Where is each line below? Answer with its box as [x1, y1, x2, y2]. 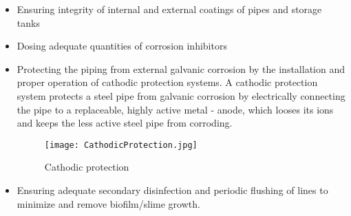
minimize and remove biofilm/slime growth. [17, 196, 200, 210]
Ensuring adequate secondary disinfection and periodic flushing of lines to [17, 183, 328, 197]
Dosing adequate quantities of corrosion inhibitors [17, 39, 227, 53]
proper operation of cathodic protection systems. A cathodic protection [17, 75, 318, 89]
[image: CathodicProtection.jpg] [44, 140, 198, 150]
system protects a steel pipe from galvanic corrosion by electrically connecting [17, 88, 345, 102]
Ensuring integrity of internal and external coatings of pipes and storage [17, 2, 322, 16]
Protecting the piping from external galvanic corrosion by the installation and [17, 61, 345, 76]
